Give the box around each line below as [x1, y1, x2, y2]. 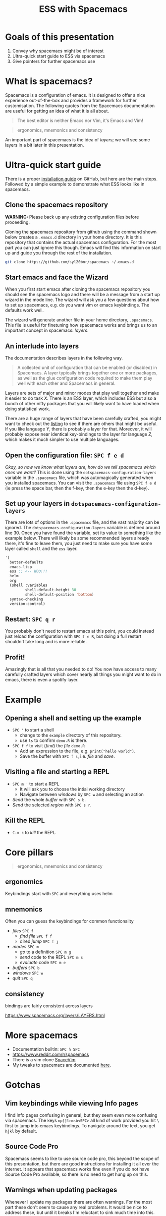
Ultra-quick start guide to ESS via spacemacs [12, 53, 106, 59]
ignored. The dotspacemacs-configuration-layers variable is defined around [5, 524, 160, 530]
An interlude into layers [5, 342, 79, 350]
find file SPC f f [19, 933, 53, 939]
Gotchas [5, 1080, 41, 1091]
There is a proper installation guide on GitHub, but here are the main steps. [5, 176, 158, 182]
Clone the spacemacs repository [5, 201, 108, 209]
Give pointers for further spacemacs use [12, 58, 96, 64]
